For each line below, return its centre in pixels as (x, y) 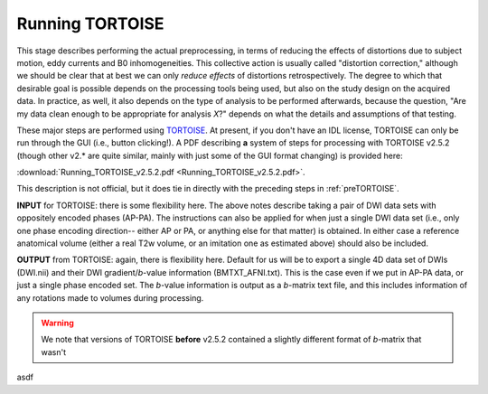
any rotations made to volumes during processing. (110, 297)
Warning (57, 323)
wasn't (54, 352)
